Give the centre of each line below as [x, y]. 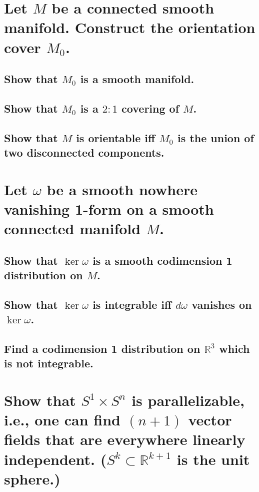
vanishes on [222, 304]
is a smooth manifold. [137, 79]
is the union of [216, 137]
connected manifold [72, 228]
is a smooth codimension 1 [162, 260]
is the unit [213, 459]
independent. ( [55, 459]
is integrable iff [132, 304]
